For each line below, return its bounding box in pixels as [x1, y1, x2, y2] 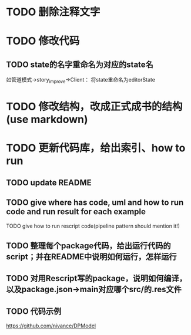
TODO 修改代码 [6, 35, 80, 48]
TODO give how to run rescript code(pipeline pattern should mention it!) [6, 222, 180, 229]
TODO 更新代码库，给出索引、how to [6, 141, 186, 155]
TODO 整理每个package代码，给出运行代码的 [6, 241, 172, 251]
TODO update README [6, 177, 92, 188]
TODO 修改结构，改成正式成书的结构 [6, 100, 183, 113]
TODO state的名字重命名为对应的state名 [6, 59, 154, 69]
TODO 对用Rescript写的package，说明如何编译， [6, 273, 187, 283]
